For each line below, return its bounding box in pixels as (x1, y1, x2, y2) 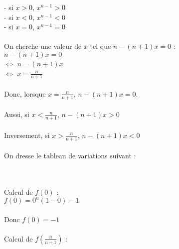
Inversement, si (4, 129, 50, 140)
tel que (90, 41, 111, 51)
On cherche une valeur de (4, 41, 82, 51)
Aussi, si (4, 109, 29, 120)
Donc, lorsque (4, 88, 46, 99)
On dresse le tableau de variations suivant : (4, 150, 136, 161)
